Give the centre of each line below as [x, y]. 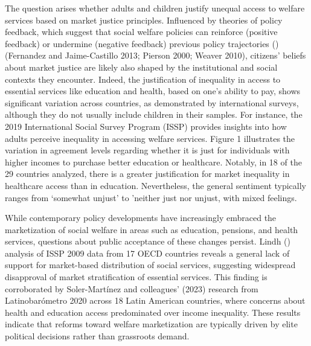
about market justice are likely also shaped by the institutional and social [141, 67]
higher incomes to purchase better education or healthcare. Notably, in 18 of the [153, 162]
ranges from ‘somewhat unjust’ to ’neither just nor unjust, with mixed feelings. [151, 197]
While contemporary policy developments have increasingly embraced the [141, 218]
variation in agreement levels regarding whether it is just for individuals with [147, 150]
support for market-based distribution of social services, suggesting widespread [150, 265]
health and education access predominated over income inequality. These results [153, 312]
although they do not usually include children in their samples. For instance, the [154, 114]
